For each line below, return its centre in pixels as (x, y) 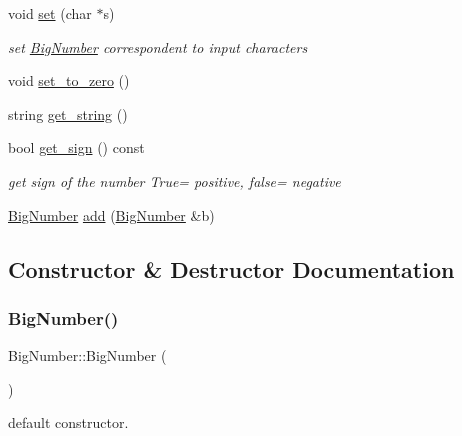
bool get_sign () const (76, 147)
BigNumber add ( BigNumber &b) (111, 214)
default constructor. (68, 422)
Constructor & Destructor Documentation (231, 268)
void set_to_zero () (69, 80)
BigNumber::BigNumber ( (87, 355)
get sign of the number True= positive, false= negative (174, 180)
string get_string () (68, 113)
